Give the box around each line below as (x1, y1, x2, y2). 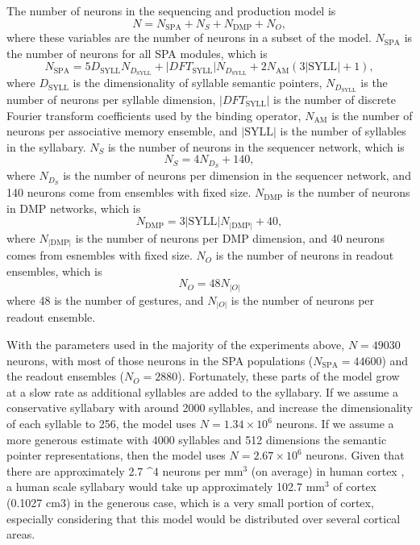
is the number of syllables (280, 123, 406, 139)
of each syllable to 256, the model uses (6, 415, 197, 432)
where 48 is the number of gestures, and (6, 291, 204, 308)
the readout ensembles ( (6, 368, 125, 385)
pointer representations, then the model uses (6, 447, 226, 464)
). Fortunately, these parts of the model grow (177, 368, 400, 385)
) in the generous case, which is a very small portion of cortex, (65, 494, 374, 511)
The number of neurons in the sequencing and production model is (6, 2, 336, 19)
